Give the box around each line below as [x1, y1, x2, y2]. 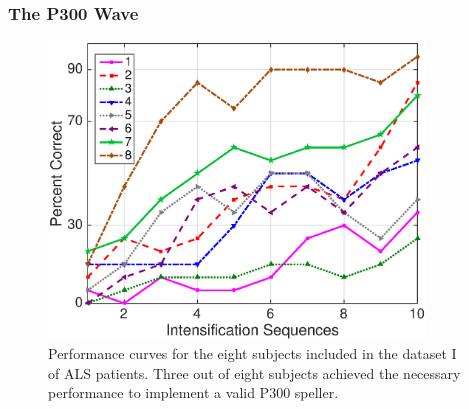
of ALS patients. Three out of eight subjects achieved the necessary [48, 362, 461, 383]
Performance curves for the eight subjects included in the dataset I [48, 342, 457, 363]
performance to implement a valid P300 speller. [48, 382, 339, 403]
